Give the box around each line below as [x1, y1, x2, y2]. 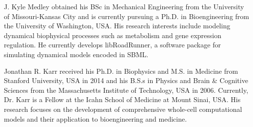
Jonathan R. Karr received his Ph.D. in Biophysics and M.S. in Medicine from [4, 65, 238, 76]
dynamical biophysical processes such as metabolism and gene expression [4, 30, 222, 40]
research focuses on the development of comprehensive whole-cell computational [4, 104, 242, 114]
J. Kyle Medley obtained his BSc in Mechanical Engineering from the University [4, 1, 244, 11]
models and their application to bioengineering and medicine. [4, 113, 187, 124]
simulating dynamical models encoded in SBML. [4, 49, 149, 59]
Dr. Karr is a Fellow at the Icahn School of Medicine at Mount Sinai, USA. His [4, 94, 241, 105]
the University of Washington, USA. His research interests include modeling [4, 21, 231, 31]
